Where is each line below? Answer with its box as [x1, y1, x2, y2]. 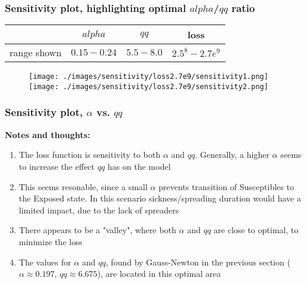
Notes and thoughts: [5, 128, 90, 141]
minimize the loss [19, 235, 82, 248]
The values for [19, 255, 72, 268]
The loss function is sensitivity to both [19, 148, 161, 161]
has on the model [108, 160, 171, 172]
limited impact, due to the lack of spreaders [19, 203, 179, 216]
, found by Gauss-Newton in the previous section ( [106, 255, 290, 268]
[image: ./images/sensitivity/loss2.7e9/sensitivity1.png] [29, 72, 268, 81]
